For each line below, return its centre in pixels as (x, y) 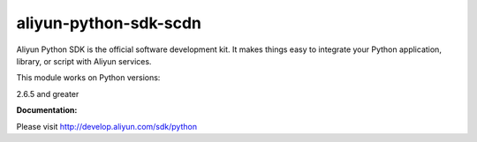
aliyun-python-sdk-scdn (109, 23)
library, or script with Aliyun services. (84, 61)
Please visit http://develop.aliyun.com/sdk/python (107, 126)
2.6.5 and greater (48, 93)
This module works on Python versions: (88, 78)
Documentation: (47, 110)
